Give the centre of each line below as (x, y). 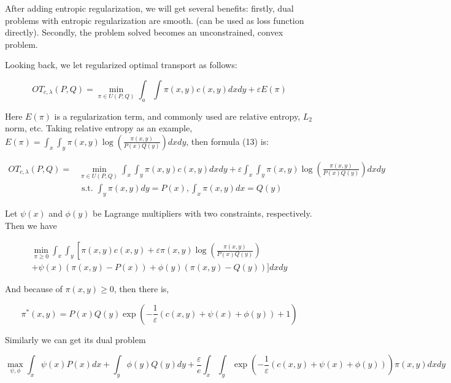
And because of (34, 289)
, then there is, (141, 289)
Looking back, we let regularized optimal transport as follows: (121, 65)
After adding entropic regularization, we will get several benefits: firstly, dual (149, 8)
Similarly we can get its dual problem (75, 339)
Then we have (31, 225)
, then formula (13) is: (227, 141)
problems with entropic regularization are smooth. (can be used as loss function (155, 20)
